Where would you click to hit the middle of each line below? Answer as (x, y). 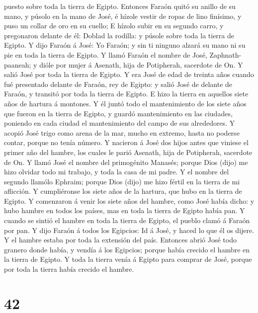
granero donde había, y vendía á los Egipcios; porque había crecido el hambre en (127, 249)
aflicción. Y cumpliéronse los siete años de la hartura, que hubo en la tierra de (123, 191)
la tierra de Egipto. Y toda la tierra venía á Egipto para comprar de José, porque (128, 259)
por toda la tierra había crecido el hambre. (69, 269)
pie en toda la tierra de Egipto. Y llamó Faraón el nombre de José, (106, 54)
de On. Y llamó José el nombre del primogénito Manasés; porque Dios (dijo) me (126, 162)
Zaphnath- (225, 54)
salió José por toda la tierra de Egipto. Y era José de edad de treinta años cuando (129, 74)
